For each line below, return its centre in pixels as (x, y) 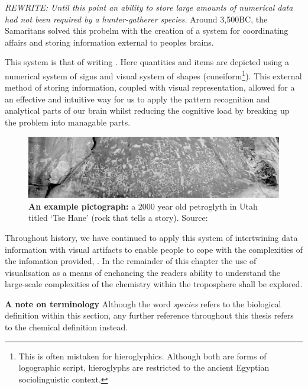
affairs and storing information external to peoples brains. (109, 42)
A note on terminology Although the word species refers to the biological (143, 303)
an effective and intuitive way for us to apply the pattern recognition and (137, 99)
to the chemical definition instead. (67, 327)
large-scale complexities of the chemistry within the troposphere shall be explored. (154, 284)
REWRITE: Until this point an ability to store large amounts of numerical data (149, 7)
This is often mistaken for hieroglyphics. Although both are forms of (142, 356)
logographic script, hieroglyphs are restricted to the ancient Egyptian (144, 367)
